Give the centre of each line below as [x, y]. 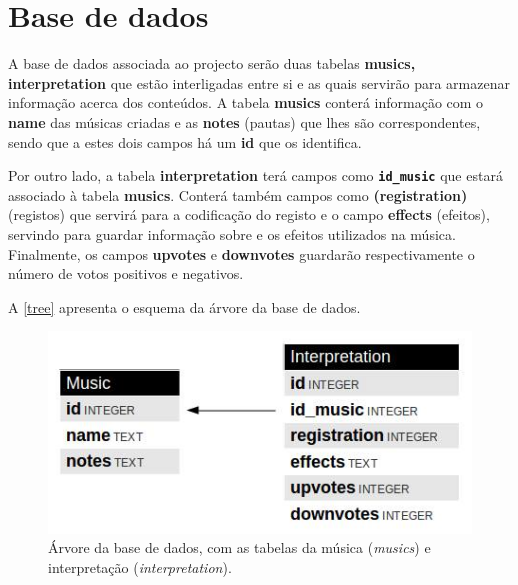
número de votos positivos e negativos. [126, 273]
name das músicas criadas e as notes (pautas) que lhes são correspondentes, [244, 121]
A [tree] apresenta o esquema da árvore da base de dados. [184, 306]
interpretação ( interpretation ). [140, 567]
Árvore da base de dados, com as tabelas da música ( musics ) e [239, 547]
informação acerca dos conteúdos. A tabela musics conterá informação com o [246, 102]
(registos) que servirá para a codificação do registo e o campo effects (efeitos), [249, 214]
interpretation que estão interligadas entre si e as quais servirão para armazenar [259, 82]
